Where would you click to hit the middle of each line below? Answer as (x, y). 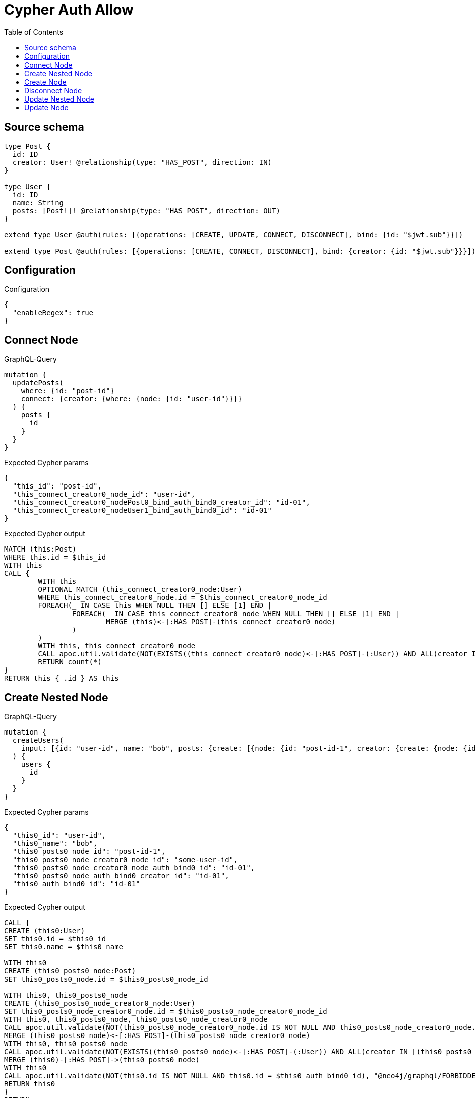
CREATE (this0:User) (45, 931)
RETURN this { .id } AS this (62, 678)
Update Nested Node (59, 99)
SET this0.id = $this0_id (55, 939)
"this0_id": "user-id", (59, 836)
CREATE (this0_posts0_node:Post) (70, 971)
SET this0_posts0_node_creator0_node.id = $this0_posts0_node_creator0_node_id (166, 1012)
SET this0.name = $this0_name (64, 947)
